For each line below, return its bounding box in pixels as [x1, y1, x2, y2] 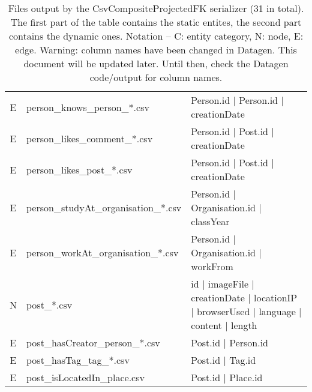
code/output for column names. [89, 70, 223, 84]
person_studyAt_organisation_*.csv [26, 201, 182, 214]
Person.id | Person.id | [191, 93, 284, 107]
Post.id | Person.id [191, 336, 268, 349]
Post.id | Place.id [191, 370, 263, 384]
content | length [191, 318, 257, 332]
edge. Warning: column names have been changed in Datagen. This [15, 43, 297, 56]
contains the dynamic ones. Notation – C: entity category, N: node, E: [8, 29, 304, 43]
